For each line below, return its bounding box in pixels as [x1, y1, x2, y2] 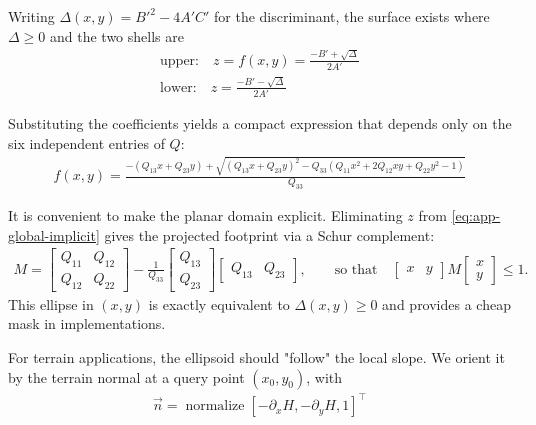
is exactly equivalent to [148, 293, 290, 314]
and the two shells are [49, 25, 184, 46]
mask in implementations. [8, 313, 166, 334]
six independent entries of [8, 132, 165, 153]
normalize [185, 399, 245, 414]
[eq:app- [451, 204, 501, 225]
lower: [160, 80, 197, 95]
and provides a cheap [382, 293, 511, 314]
